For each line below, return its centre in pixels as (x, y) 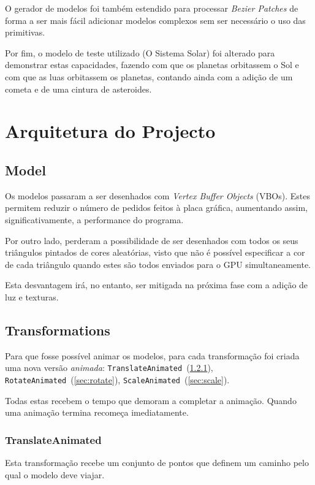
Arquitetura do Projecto (110, 131)
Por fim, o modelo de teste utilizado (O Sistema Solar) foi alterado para (140, 52)
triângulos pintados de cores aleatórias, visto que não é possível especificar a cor (155, 252)
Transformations (58, 330)
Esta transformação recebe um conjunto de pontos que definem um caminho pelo (157, 462)
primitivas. (25, 32)
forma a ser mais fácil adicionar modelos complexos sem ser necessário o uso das (155, 20)
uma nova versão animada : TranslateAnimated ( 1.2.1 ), (109, 368)
